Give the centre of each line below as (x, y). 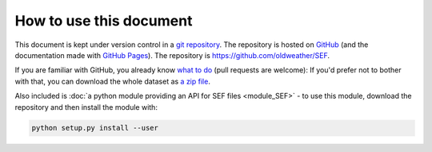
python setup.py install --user (95, 128)
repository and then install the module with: (86, 107)
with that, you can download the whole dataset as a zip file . (113, 81)
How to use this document (104, 21)
